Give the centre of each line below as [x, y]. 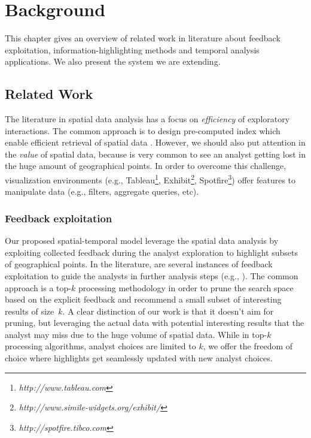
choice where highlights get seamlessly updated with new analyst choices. [139, 358]
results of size [30, 311]
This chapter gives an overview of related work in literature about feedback [143, 38]
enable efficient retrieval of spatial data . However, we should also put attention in [155, 142]
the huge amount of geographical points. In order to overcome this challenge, [146, 166]
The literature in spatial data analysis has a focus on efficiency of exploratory [147, 119]
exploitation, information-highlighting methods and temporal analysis [132, 49]
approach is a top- [38, 287]
